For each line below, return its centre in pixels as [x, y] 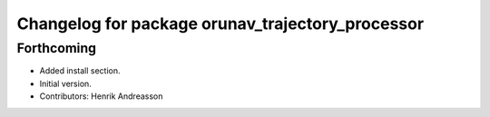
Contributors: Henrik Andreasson [101, 96]
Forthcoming [57, 48]
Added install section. [80, 71]
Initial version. [66, 83]
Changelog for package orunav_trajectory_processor [220, 24]
